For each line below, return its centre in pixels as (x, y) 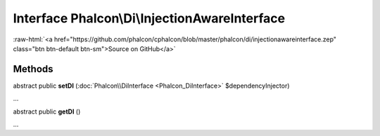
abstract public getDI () (47, 111)
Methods (33, 69)
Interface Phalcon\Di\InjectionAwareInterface (149, 18)
